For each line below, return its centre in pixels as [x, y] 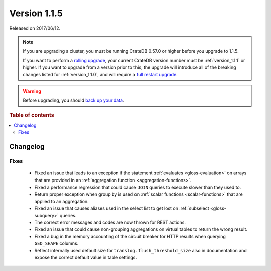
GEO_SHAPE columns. [56, 243]
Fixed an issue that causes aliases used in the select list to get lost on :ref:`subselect [122, 208]
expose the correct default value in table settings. [86, 257]
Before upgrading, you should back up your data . [74, 100]
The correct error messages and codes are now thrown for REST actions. [110, 222]
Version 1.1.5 [36, 13]
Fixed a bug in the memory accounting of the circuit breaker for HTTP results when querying [130, 236]
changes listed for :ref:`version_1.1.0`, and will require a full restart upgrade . [100, 74]
